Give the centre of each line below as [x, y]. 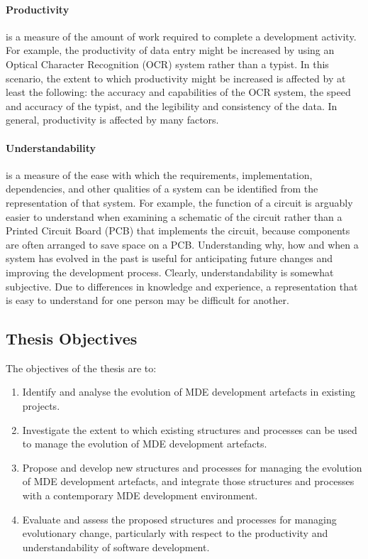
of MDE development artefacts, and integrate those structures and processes [188, 481]
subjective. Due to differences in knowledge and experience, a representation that [182, 286]
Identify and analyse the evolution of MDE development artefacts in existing [189, 392]
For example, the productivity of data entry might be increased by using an [170, 50]
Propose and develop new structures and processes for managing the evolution [192, 467]
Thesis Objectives [72, 338]
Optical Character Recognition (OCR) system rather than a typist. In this [167, 64]
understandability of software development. [116, 547]
